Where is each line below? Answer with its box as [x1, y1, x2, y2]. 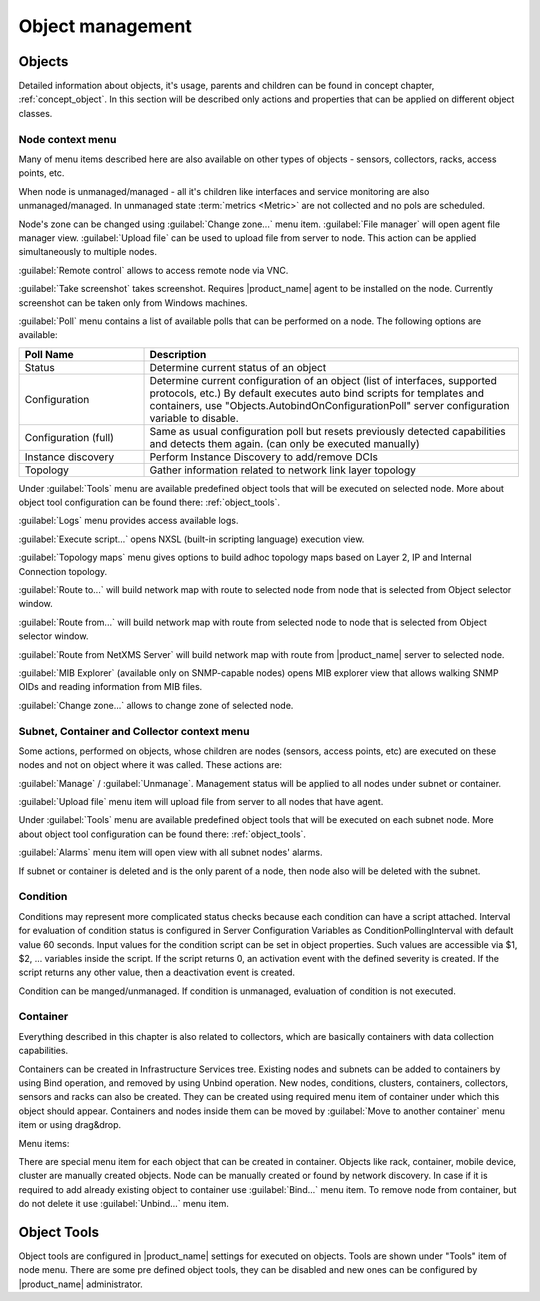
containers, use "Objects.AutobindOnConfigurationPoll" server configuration [149, 398, 510, 412]
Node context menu [18, 132, 117, 146]
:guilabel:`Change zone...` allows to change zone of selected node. [18, 699, 294, 711]
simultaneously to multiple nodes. [18, 246, 157, 258]
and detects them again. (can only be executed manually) [149, 436, 420, 450]
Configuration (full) [24, 430, 115, 444]
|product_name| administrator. [18, 1278, 144, 1290]
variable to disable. [149, 411, 239, 425]
